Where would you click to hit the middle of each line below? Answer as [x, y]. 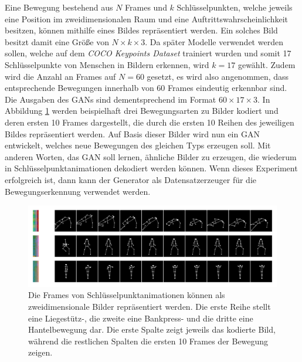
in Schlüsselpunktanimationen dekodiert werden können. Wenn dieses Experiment [151, 168]
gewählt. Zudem [267, 64]
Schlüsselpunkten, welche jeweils [235, 7]
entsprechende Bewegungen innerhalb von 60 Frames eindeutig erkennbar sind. [146, 88]
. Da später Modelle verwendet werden [214, 41]
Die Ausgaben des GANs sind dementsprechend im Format [111, 99]
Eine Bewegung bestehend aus [59, 7]
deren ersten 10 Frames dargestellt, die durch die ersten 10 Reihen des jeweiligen [150, 122]
